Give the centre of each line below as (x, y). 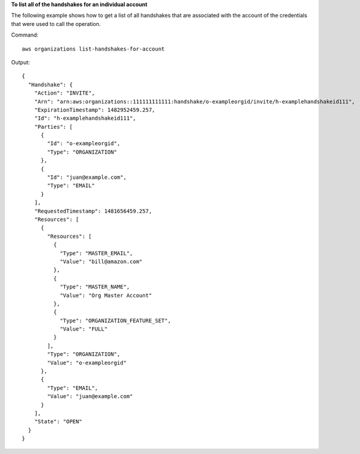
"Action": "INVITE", (64, 93)
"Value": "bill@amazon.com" (101, 261)
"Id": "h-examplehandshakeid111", (85, 118)
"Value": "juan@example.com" (90, 396)
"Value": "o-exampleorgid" (87, 362)
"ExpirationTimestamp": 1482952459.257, (95, 110)
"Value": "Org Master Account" (106, 295)
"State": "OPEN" (58, 422)
